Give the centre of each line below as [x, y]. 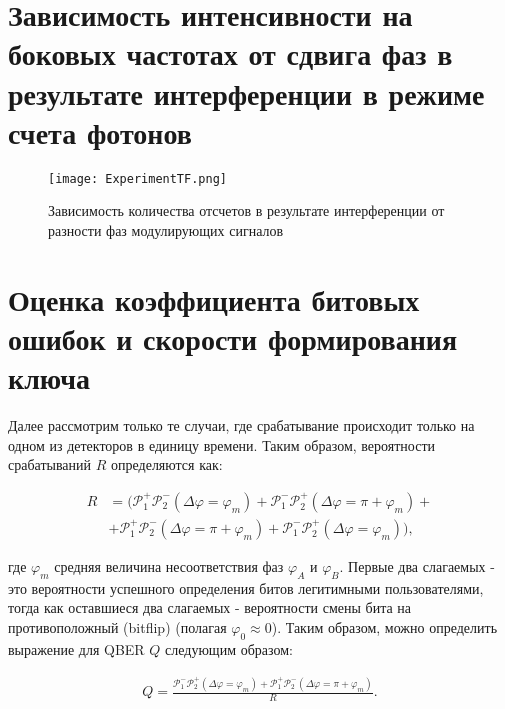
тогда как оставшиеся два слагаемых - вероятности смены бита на [210, 607]
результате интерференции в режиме [246, 92]
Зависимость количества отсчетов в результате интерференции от [246, 210]
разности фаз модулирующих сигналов [166, 229]
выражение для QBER [76, 648]
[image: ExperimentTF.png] [137, 178]
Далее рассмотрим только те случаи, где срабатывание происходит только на [241, 425]
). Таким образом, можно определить [384, 626]
